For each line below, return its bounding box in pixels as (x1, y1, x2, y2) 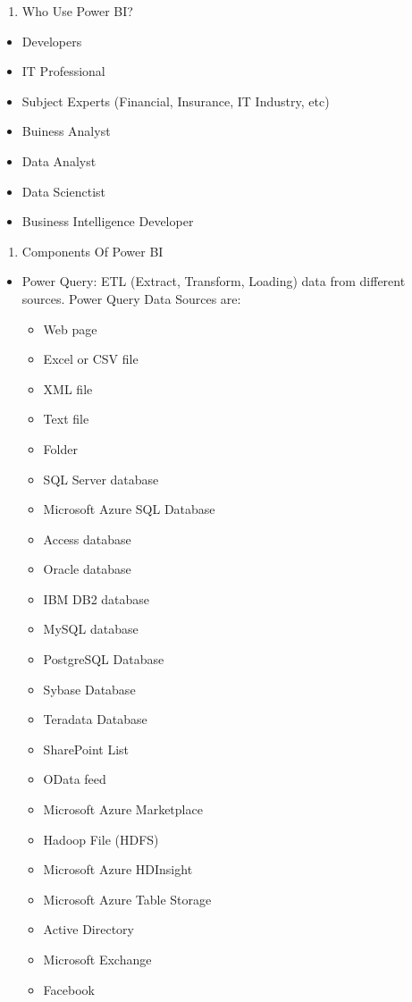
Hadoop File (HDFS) (43, 829, 159, 848)
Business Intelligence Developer (21, 212, 194, 231)
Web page (43, 319, 97, 338)
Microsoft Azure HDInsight (43, 860, 193, 879)
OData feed (43, 770, 106, 788)
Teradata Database (43, 710, 147, 728)
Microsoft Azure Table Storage (43, 889, 212, 908)
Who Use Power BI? (21, 2, 133, 20)
